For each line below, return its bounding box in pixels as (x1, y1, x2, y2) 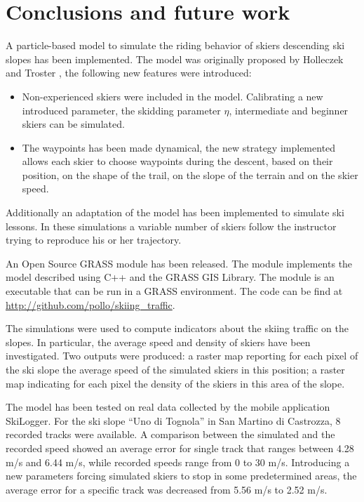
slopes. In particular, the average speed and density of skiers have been (6, 334, 311, 349)
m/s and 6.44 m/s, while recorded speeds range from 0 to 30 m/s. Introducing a (6, 454, 350, 469)
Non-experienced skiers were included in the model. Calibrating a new (22, 88, 323, 103)
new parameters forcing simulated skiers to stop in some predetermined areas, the (6, 468, 357, 483)
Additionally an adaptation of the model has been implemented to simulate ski (6, 205, 344, 220)
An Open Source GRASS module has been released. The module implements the (6, 256, 353, 270)
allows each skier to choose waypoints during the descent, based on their (22, 154, 333, 169)
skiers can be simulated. (22, 117, 125, 131)
